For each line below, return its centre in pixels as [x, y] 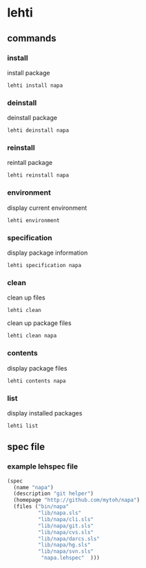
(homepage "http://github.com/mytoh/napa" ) [76, 500]
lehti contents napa [37, 381]
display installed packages [45, 413]
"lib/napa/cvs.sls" [66, 532]
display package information [48, 253]
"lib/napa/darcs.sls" [69, 539]
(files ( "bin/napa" [41, 507]
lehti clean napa [32, 336]
